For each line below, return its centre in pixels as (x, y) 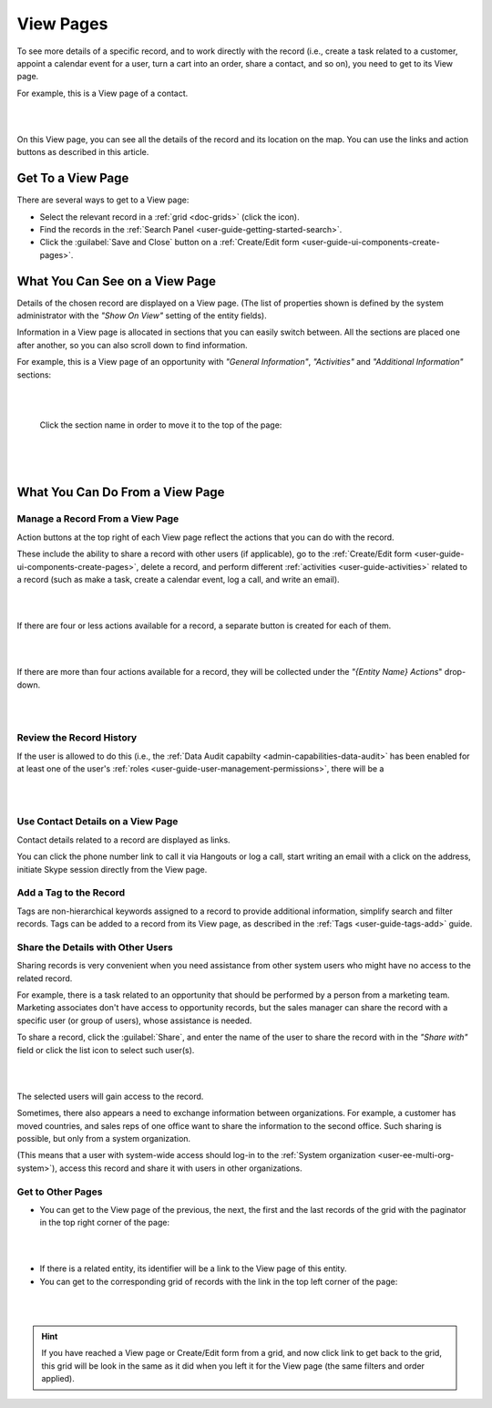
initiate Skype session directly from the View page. (112, 869)
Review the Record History (77, 738)
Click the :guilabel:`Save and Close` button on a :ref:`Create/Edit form (169, 243)
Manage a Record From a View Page (98, 519)
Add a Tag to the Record (71, 893)
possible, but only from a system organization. (104, 1139)
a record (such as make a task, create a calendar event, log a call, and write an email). (179, 579)
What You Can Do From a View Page (121, 492)
